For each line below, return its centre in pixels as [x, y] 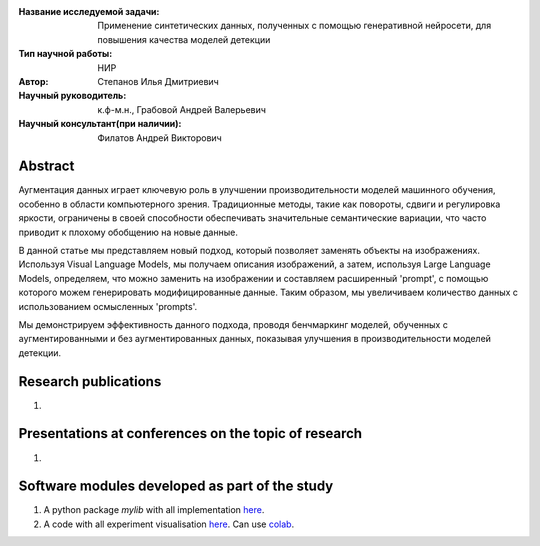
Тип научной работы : [65, 54]
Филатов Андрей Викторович [159, 137]
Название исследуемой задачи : [89, 11]
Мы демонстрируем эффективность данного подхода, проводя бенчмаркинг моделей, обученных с [233, 324]
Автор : [33, 81]
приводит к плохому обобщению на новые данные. [128, 232]
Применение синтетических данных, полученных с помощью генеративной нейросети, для [294, 26]
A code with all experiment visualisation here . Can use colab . [169, 524]
